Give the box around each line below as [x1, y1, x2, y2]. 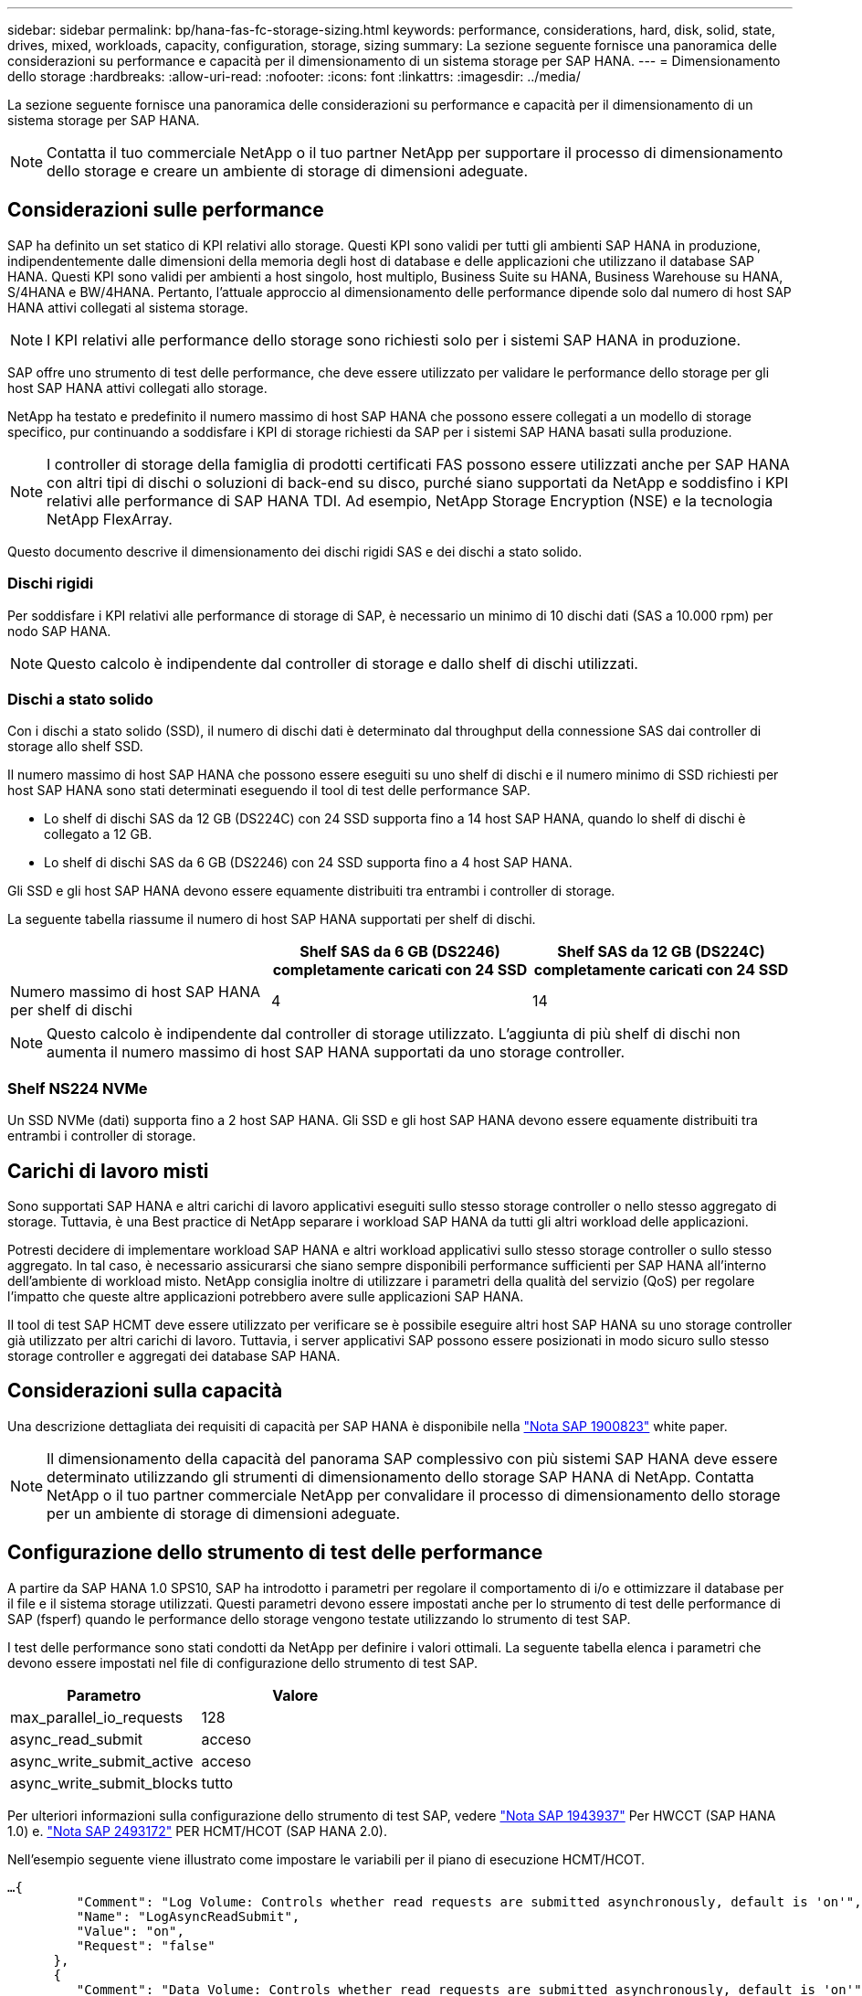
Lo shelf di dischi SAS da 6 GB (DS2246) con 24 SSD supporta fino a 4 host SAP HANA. [44, 855, 573, 871]
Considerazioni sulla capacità [7, 1379, 283, 1403]
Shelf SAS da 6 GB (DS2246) [300, 942, 500, 961]
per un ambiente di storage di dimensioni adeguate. [47, 1503, 401, 1523]
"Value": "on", [76, 1923, 184, 1938]
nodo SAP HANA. [7, 622, 111, 639]
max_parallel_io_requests [10, 1707, 184, 1726]
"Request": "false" [76, 1938, 215, 1953]
